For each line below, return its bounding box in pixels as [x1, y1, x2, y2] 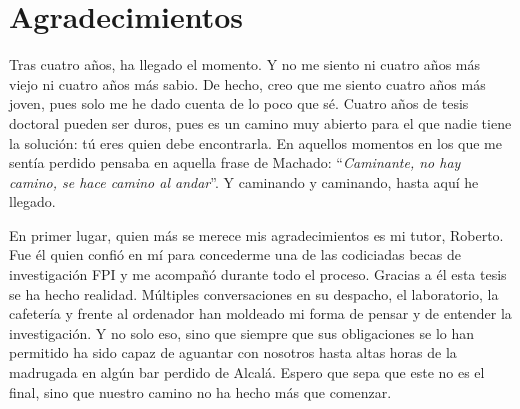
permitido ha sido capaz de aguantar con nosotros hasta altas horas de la [9, 342, 457, 363]
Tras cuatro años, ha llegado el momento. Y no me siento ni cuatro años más [9, 54, 481, 75]
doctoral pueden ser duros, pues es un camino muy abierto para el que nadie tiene [9, 112, 512, 133]
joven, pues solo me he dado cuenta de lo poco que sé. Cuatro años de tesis [9, 93, 469, 114]
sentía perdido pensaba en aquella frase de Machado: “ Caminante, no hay [9, 152, 461, 173]
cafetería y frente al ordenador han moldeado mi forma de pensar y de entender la [9, 303, 512, 324]
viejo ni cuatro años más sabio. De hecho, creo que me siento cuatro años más [9, 73, 486, 94]
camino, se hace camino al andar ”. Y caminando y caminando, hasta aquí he [9, 171, 479, 192]
